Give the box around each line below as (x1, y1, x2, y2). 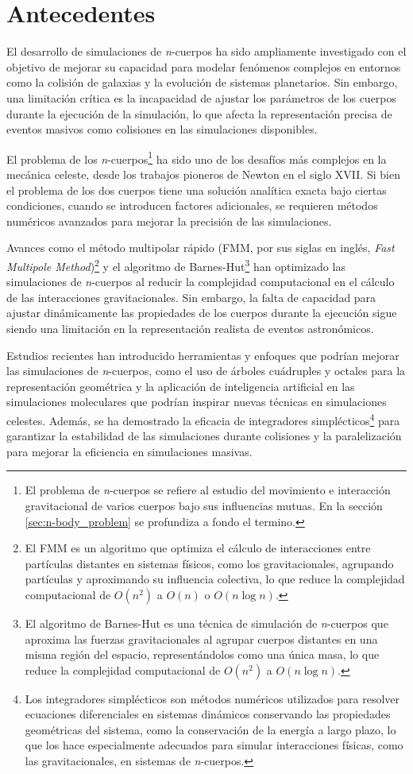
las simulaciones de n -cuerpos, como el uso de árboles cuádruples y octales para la (6, 362, 406, 379)
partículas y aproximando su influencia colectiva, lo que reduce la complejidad (25, 571, 405, 587)
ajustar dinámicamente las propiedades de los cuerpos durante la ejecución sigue (6, 304, 397, 321)
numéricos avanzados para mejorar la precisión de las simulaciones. (6, 212, 332, 229)
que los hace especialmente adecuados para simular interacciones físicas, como (25, 737, 403, 753)
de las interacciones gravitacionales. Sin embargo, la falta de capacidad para (6, 288, 376, 305)
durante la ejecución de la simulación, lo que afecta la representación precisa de (6, 105, 392, 122)
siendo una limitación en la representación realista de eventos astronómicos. (6, 319, 374, 336)
